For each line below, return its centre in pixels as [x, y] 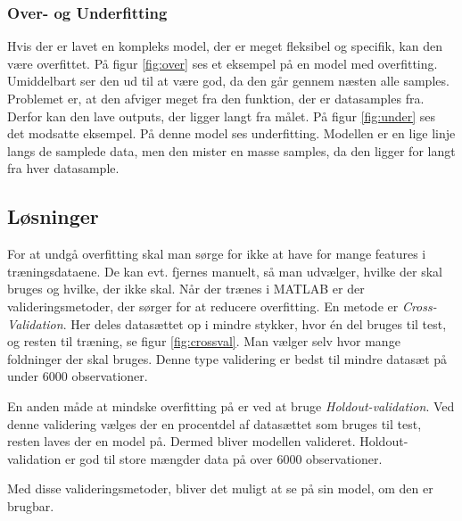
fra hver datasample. [63, 168]
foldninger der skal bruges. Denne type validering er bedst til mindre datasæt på [227, 358]
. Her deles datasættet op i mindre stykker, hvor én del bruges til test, [255, 323]
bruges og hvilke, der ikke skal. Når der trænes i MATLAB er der [186, 289]
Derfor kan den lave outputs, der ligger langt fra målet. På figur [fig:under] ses [222, 116]
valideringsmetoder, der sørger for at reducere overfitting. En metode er [203, 306]
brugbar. [31, 505]
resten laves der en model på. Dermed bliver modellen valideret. [181, 441]
